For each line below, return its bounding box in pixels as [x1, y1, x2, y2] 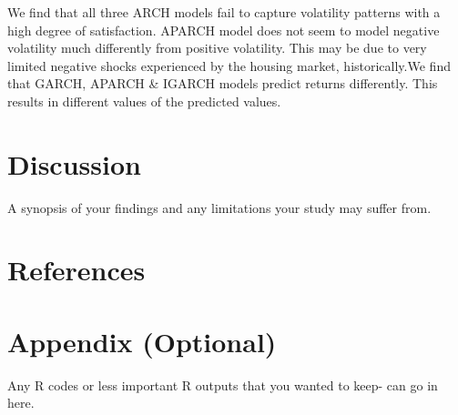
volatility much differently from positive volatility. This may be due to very [7, 38, 427, 57]
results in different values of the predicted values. [7, 91, 281, 110]
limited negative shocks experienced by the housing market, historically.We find [7, 56, 451, 75]
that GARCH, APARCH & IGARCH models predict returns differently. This [7, 74, 438, 93]
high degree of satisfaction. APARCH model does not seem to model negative [7, 20, 440, 39]
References [7, 251, 146, 288]
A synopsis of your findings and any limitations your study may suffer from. [7, 197, 432, 217]
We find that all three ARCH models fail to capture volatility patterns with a [7, 3, 441, 21]
